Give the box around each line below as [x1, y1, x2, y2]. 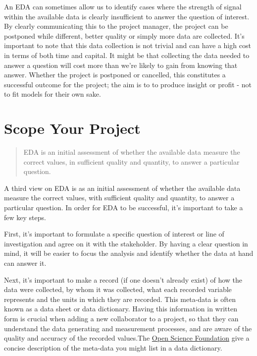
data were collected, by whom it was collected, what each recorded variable [4, 284, 232, 295]
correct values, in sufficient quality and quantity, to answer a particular [23, 156, 240, 167]
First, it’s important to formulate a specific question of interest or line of [4, 229, 224, 239]
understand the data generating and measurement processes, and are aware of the [4, 323, 252, 333]
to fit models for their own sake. [4, 89, 101, 99]
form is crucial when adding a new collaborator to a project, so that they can [4, 313, 239, 323]
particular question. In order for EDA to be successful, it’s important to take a [4, 202, 243, 213]
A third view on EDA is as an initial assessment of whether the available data [4, 182, 241, 193]
